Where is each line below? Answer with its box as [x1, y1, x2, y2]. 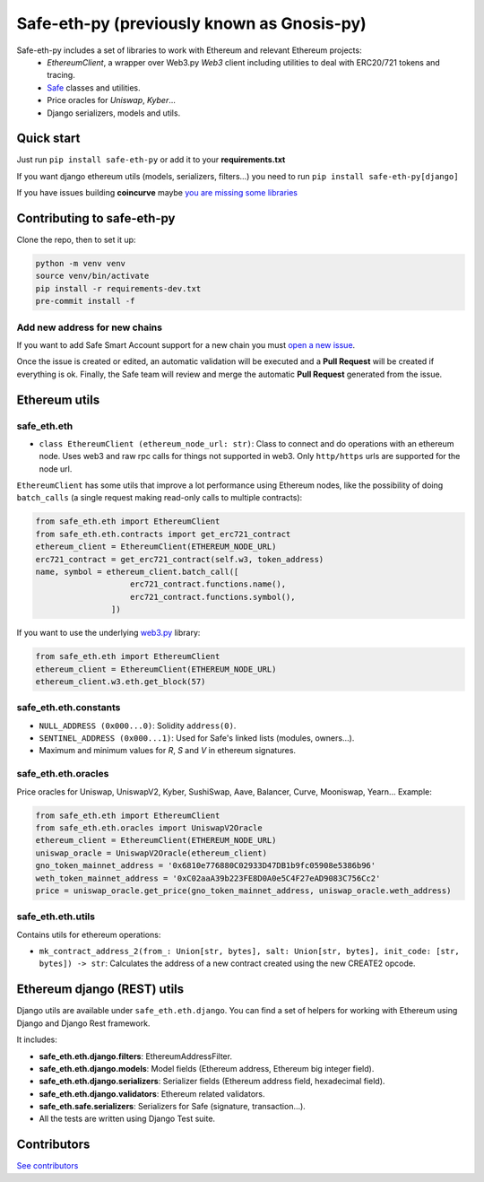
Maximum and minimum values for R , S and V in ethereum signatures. [39, 745, 296, 756]
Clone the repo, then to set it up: [16, 234, 136, 246]
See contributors [16, 1160, 79, 1171]
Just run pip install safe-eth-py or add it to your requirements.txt [16, 154, 286, 165]
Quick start [16, 131, 81, 146]
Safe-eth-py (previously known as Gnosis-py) [16, 13, 367, 33]
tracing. [47, 70, 75, 81]
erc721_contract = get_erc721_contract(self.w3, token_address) [35, 554, 324, 564]
